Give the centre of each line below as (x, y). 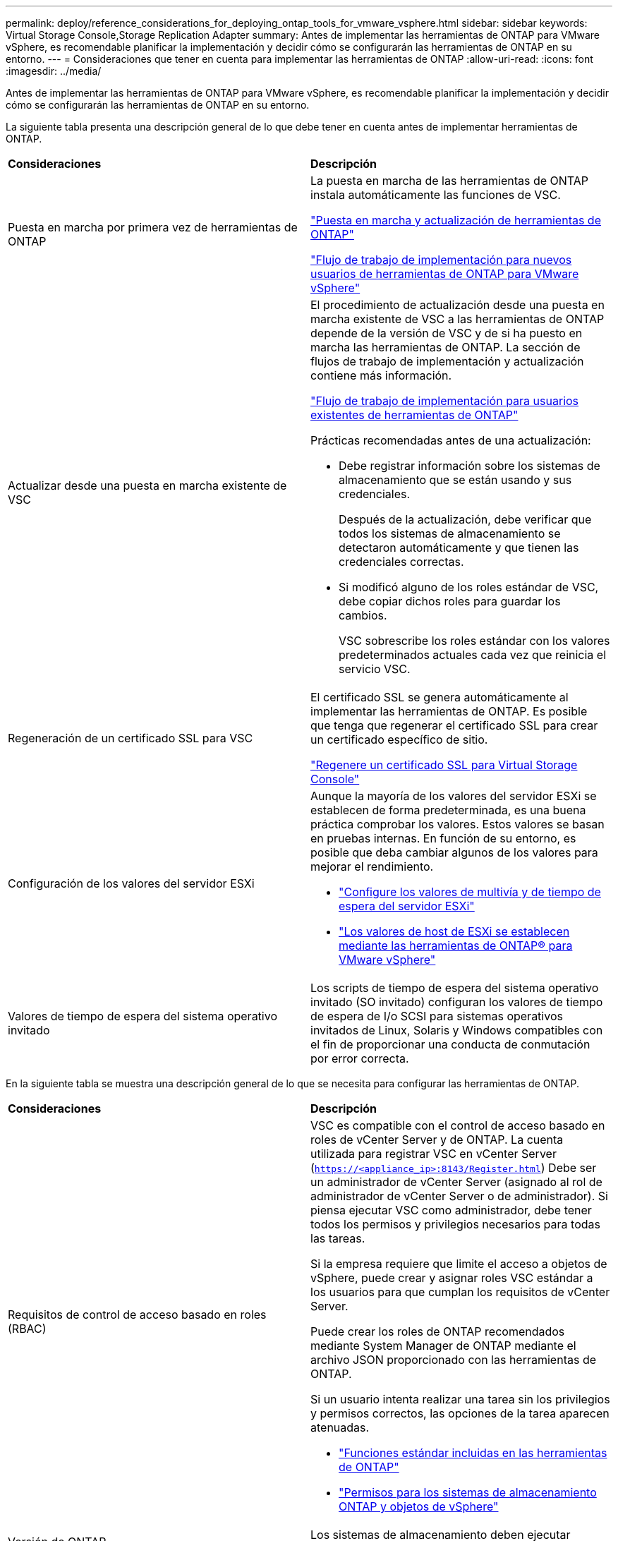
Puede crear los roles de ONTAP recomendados (438, 1331)
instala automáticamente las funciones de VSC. (436, 195)
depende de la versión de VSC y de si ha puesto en (447, 333)
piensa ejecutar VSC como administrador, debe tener (451, 1210)
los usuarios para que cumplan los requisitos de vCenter (460, 1292)
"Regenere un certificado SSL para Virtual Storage (444, 765)
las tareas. (338, 1238)
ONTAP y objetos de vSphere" (419, 1506)
